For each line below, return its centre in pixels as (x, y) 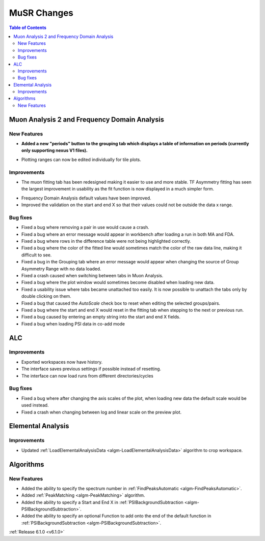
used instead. (35, 405)
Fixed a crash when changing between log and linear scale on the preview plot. (101, 412)
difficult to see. (37, 255)
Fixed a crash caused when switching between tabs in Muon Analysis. (92, 275)
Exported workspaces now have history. (62, 362)
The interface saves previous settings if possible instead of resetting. (91, 369)
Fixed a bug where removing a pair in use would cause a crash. (85, 227)
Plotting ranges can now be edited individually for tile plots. (81, 159)
